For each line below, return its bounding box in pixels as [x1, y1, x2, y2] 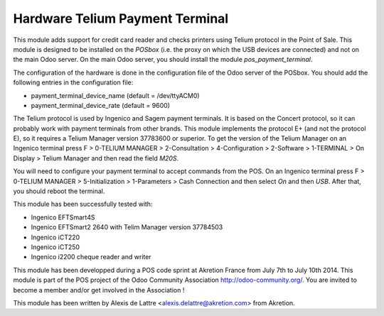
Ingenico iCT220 [31, 233, 80, 241]
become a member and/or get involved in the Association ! [13, 285, 185, 294]
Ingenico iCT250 [31, 242, 80, 251]
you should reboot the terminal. [13, 187, 105, 195]
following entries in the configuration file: [13, 78, 134, 87]
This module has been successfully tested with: [13, 200, 153, 209]
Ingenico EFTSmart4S [31, 213, 95, 222]
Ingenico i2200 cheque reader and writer [31, 253, 152, 261]
